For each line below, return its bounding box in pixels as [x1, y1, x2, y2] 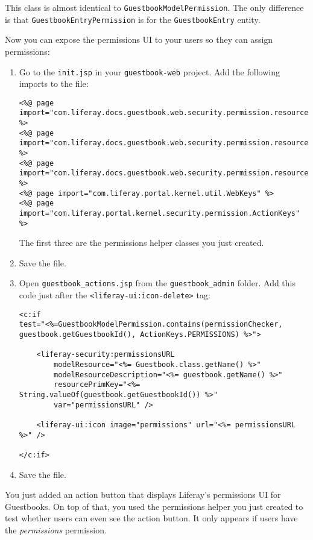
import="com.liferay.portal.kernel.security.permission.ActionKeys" [19, 209, 300, 218]
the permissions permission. [5, 524, 107, 536]
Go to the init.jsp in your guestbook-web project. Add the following [19, 65, 280, 78]
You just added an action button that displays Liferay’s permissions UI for [5, 488, 281, 501]
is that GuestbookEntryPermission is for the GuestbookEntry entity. [5, 13, 261, 25]
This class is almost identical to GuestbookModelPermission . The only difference [5, 1, 304, 13]
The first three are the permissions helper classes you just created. [19, 236, 264, 249]
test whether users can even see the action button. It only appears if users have [5, 512, 298, 524]
